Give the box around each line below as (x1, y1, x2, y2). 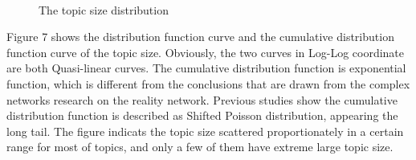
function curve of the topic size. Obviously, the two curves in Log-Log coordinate (6, 43, 405, 60)
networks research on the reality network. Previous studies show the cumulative (6, 91, 398, 108)
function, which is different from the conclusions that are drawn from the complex (6, 75, 410, 92)
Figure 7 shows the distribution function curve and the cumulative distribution (6, 28, 394, 45)
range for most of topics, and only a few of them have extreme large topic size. (6, 138, 394, 155)
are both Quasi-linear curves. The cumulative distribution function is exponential (6, 59, 406, 76)
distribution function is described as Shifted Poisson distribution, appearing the (6, 107, 398, 124)
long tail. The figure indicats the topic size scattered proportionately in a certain (6, 122, 404, 139)
